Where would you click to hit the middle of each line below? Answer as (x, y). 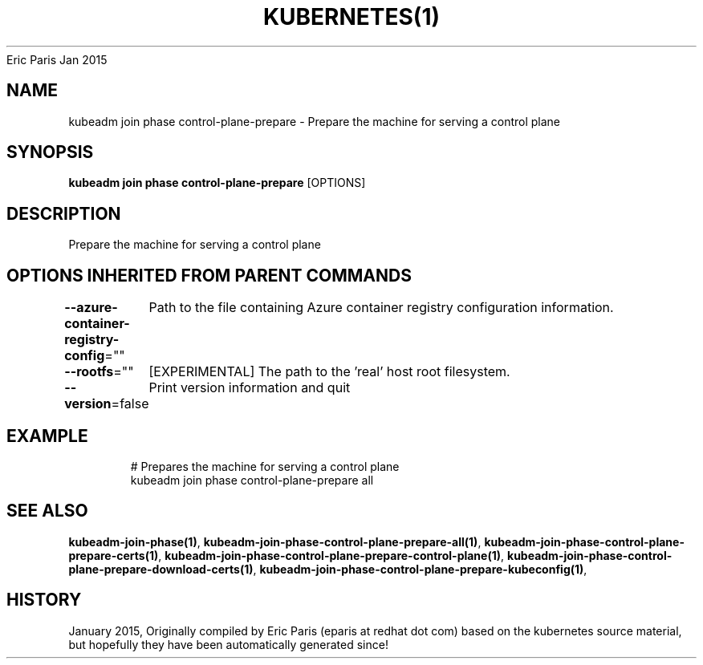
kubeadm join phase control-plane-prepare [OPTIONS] (217, 183)
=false (130, 404)
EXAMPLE (47, 436)
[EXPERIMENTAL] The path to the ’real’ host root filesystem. (329, 372)
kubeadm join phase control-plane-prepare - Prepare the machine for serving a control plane (315, 121)
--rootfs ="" (99, 372)
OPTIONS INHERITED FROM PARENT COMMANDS (209, 275)
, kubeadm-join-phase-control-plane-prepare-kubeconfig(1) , (420, 569)
